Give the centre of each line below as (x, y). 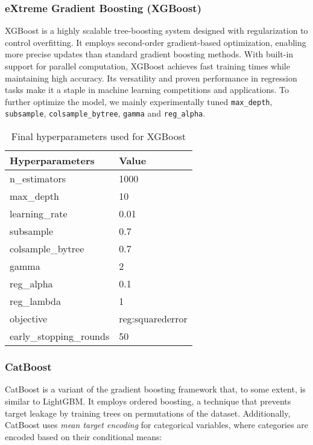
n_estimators (38, 179)
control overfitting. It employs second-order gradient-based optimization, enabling (156, 42)
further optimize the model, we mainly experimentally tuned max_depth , (139, 101)
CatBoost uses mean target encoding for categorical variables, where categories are (157, 425)
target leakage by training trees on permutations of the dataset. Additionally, (148, 413)
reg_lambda (35, 301)
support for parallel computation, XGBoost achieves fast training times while (147, 66)
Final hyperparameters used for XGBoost (99, 136)
